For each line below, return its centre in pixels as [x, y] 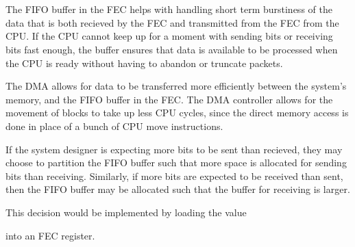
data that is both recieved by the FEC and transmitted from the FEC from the [172, 22]
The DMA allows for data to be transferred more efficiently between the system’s [176, 86]
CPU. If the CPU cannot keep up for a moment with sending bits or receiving [169, 36]
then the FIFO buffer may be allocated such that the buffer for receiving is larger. [178, 189]
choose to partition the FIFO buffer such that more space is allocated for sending [176, 162]
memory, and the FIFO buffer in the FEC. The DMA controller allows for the [169, 99]
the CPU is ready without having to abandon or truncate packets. [144, 63]
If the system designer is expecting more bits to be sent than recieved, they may [174, 149]
